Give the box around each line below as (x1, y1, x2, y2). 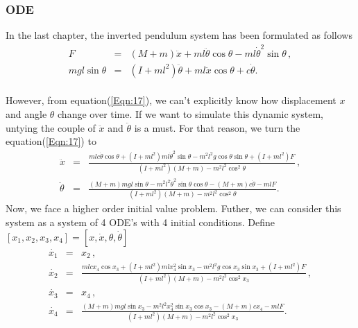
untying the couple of (6, 120, 96, 135)
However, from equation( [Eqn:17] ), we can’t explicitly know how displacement (6, 93, 336, 107)
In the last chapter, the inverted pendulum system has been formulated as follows (6, 28, 352, 42)
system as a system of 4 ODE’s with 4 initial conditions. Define (6, 215, 275, 230)
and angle (6, 107, 47, 121)
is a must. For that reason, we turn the (134, 120, 300, 135)
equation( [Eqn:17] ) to (6, 134, 96, 148)
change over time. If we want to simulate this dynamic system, (58, 107, 323, 121)
